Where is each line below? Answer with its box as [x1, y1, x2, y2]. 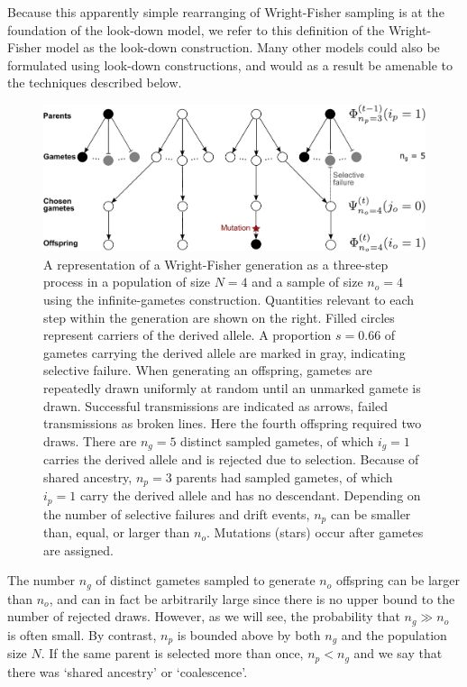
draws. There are [43, 431, 137, 450]
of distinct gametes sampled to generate [96, 571, 316, 590]
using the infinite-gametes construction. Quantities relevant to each [43, 290, 415, 309]
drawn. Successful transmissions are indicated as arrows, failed [43, 396, 388, 415]
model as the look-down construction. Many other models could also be [45, 38, 440, 57]
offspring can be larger [335, 571, 460, 590]
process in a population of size [43, 272, 210, 291]
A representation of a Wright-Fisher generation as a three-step [43, 254, 389, 273]
